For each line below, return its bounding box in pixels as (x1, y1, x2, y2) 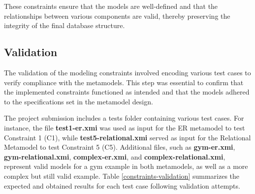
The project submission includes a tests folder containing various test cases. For (4, 113, 244, 123)
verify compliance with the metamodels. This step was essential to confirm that (4, 77, 244, 87)
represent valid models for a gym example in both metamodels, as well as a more (4, 161, 248, 171)
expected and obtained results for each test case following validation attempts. (4, 180, 240, 191)
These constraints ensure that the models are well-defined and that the (4, 1, 218, 11)
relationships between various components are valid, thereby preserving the (4, 10, 230, 21)
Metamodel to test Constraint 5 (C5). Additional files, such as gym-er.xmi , (4, 142, 235, 152)
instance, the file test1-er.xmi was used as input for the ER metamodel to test (4, 122, 245, 132)
